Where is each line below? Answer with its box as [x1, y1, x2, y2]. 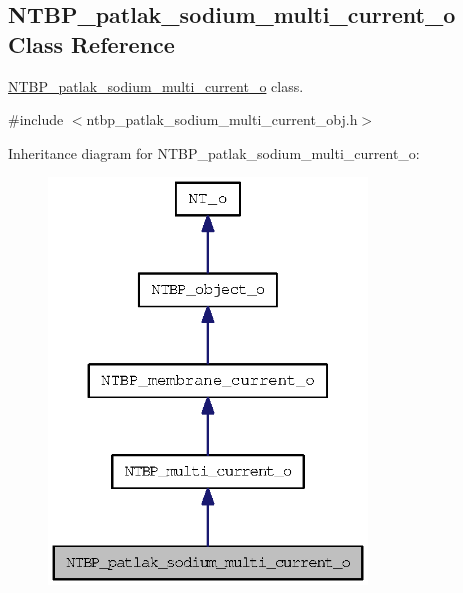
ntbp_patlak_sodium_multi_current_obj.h [86, 109, 358, 130]
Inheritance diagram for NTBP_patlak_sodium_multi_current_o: [8, 142, 420, 163]
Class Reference [8, 28, 175, 59]
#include [8, 109, 64, 130]
